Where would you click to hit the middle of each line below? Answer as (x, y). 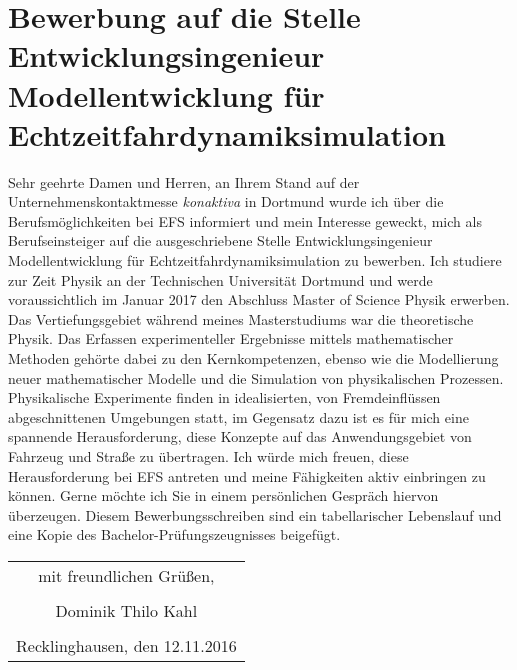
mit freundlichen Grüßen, (126, 575)
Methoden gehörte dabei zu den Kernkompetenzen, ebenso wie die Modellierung (253, 358)
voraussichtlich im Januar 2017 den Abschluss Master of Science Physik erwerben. (259, 299)
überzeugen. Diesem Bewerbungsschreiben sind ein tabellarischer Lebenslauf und (255, 514)
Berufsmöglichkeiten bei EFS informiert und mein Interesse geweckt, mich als (245, 220)
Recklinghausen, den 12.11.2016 (126, 645)
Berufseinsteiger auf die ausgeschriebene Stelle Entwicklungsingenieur (220, 240)
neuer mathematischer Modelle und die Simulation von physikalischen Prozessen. (256, 377)
